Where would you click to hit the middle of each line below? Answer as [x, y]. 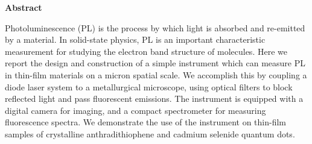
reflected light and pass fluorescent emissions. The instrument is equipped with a [154, 99]
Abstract [24, 7]
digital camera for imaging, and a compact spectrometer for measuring [135, 110]
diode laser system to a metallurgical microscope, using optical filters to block [149, 86]
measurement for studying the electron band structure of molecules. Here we [146, 51]
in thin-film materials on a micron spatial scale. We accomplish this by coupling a [156, 74]
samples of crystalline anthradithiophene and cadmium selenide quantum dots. [150, 133]
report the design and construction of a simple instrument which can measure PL [155, 63]
